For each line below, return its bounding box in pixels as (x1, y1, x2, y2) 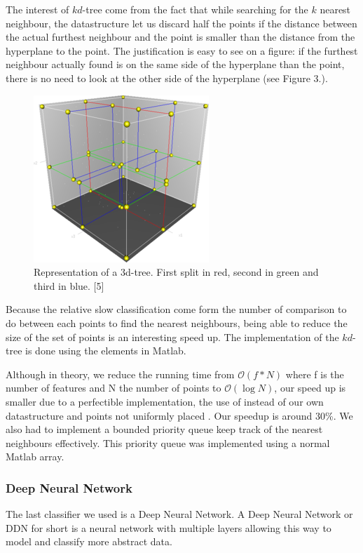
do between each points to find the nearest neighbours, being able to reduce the (6, 315, 348, 330)
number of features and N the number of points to (6, 380, 221, 395)
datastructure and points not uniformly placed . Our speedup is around (6, 408, 313, 422)
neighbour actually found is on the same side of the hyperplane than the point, (6, 57, 345, 72)
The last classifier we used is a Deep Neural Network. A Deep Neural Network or (6, 507, 353, 521)
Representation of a (34, 265, 118, 279)
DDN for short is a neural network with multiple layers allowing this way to (6, 520, 331, 535)
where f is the (285, 366, 344, 381)
